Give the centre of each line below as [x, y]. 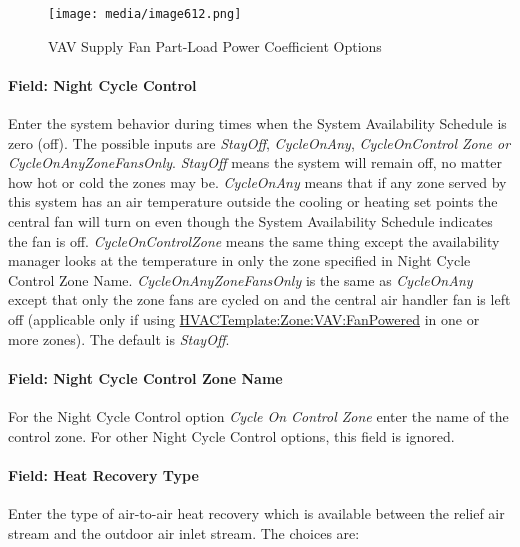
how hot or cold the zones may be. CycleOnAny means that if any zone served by [257, 181]
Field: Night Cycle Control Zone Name [145, 377]
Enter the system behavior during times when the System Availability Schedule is [257, 123]
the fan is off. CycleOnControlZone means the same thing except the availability [254, 240]
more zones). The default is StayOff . [119, 338]
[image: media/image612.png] [145, 14]
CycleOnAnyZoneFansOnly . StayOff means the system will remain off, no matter [255, 162]
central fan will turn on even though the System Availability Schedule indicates [250, 221]
